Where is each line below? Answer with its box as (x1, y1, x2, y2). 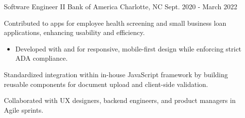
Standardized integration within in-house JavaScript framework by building (4, 69, 228, 79)
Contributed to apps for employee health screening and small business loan (4, 17, 227, 28)
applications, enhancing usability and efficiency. (4, 27, 145, 37)
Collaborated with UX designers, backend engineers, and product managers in (4, 95, 236, 105)
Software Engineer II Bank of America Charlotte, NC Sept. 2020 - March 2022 (4, 1, 237, 11)
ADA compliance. (15, 53, 68, 63)
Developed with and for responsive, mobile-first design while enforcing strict (15, 43, 242, 53)
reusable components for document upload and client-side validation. (4, 79, 208, 89)
